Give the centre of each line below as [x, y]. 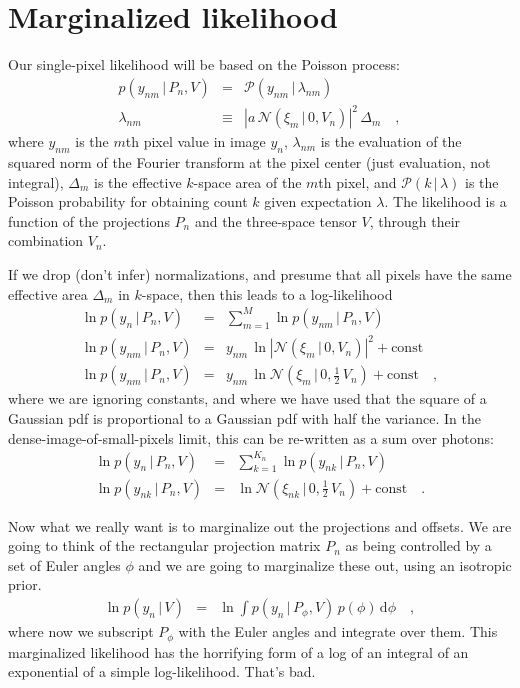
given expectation [318, 201]
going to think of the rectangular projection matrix [164, 545]
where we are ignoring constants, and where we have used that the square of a [247, 398]
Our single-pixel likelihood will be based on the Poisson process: [204, 64]
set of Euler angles [64, 564]
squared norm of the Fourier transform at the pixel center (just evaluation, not [249, 162]
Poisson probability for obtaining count [128, 201]
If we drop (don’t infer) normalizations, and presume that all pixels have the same [260, 274]
